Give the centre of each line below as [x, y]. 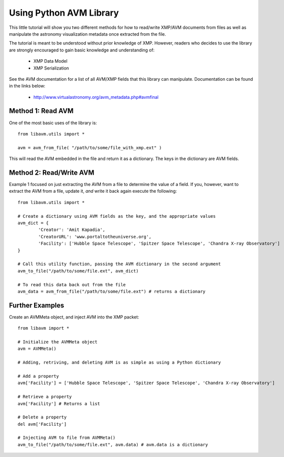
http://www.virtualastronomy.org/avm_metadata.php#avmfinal [96, 97]
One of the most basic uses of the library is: [53, 123]
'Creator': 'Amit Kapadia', [72, 230]
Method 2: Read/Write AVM [52, 172]
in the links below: [27, 86]
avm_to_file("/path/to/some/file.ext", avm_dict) [78, 271]
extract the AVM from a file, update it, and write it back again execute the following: [93, 191]
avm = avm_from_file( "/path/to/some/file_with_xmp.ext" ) [90, 148]
